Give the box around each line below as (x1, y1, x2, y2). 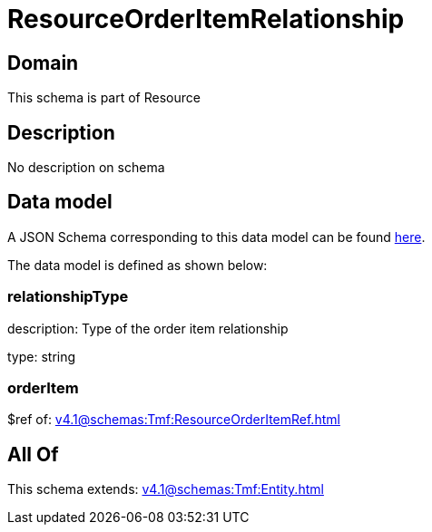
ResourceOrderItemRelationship (7, 4, 405, 34)
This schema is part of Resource (7, 90, 201, 106)
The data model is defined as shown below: (7, 256, 268, 273)
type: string (7, 348, 76, 364)
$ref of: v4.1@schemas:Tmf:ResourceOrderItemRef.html (7, 411, 340, 428)
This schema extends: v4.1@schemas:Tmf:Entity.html (7, 481, 324, 498)
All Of (7, 442, 59, 466)
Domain (7, 51, 79, 74)
